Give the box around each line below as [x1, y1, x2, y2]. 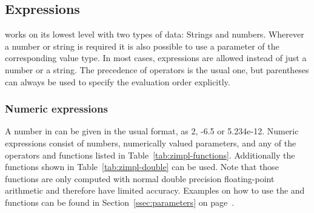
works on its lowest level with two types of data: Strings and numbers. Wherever [5, 28, 304, 41]
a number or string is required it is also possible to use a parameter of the [5, 39, 279, 52]
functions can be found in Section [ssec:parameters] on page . [5, 195, 235, 208]
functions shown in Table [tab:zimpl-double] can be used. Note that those [5, 160, 279, 173]
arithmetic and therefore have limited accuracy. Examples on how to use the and [5, 184, 305, 197]
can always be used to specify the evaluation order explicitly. [5, 75, 230, 88]
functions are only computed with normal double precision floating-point [5, 172, 275, 185]
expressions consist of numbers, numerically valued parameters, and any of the [5, 136, 296, 149]
